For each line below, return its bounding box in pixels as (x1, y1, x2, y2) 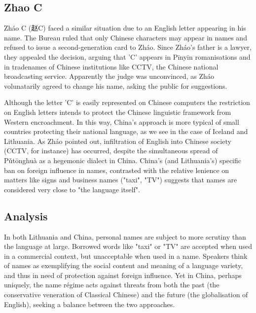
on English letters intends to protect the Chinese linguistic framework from (4, 106, 231, 117)
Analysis (4, 208, 48, 223)
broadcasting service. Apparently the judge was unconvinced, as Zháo (4, 71, 214, 81)
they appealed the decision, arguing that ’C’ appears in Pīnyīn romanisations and (4, 51, 251, 62)
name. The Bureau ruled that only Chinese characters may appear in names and (4, 32, 247, 42)
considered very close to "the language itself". (4, 184, 140, 194)
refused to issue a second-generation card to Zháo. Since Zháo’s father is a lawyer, (4, 42, 252, 52)
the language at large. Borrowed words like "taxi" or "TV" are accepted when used (4, 241, 252, 251)
